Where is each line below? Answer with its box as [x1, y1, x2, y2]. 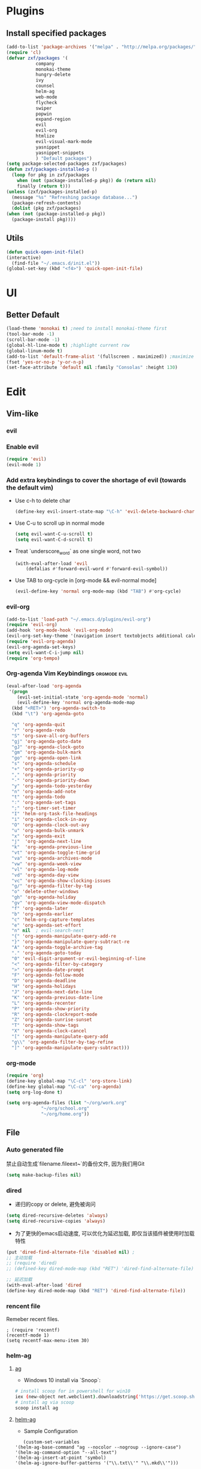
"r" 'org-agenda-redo [11, 727, 66, 733]
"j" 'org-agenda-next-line [11, 839, 82, 845]
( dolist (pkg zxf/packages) [11, 205, 82, 211]
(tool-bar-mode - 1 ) [6, 331, 55, 337]
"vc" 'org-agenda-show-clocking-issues [11, 878, 111, 884]
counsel [35, 83, 55, 89]
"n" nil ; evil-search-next [11, 927, 84, 934]
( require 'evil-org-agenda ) [6, 639, 77, 645]
